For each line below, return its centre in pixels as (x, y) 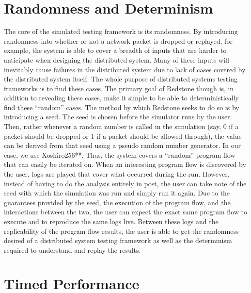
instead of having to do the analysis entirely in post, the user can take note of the (125, 183)
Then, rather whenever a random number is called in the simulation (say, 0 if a (121, 126)
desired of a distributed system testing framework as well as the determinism (118, 240)
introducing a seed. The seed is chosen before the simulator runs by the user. (118, 117)
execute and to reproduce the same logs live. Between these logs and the (111, 221)
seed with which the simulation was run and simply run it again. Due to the (117, 193)
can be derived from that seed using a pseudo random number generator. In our (122, 145)
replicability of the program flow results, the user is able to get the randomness (121, 231)
